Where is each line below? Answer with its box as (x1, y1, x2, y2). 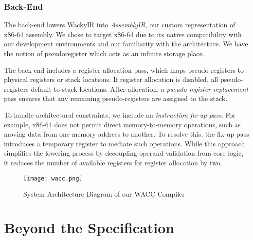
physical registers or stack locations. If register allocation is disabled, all (4, 74, 218, 84)
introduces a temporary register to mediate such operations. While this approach (4, 138, 245, 148)
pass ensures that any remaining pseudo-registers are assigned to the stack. (4, 93, 228, 103)
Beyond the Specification (4, 217, 175, 237)
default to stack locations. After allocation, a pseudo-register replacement (31, 83, 249, 94)
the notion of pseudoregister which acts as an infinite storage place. (4, 48, 204, 58)
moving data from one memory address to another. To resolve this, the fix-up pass (4, 129, 249, 139)
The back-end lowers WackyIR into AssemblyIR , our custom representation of (4, 20, 235, 30)
